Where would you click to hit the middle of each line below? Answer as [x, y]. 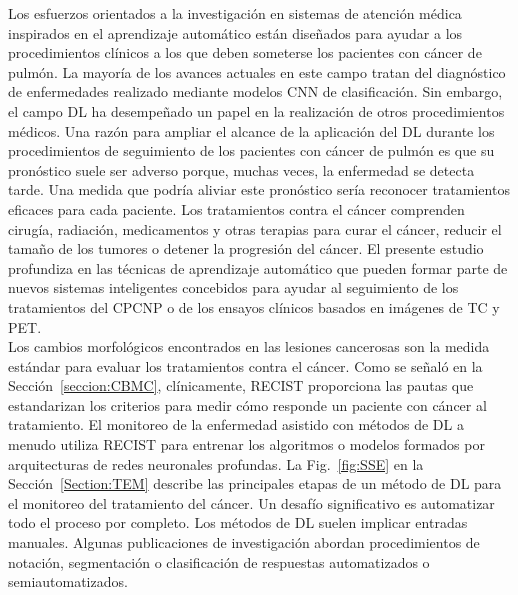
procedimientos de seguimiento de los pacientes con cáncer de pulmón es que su [251, 150]
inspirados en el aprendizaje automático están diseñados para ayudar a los [235, 32]
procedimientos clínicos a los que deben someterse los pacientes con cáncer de [245, 52]
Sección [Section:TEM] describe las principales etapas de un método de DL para [255, 483]
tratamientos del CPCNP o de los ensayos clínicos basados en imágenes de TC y [254, 306]
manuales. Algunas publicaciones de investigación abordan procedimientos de [244, 542]
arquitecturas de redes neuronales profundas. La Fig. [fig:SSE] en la [216, 463]
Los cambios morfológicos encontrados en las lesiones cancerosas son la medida [249, 346]
